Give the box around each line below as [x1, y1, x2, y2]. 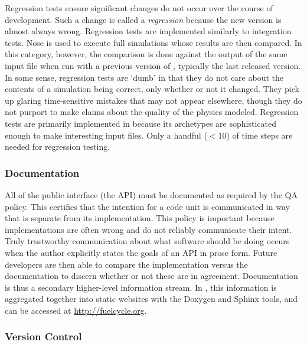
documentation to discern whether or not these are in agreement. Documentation [5, 270, 298, 282]
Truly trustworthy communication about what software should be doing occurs [5, 235, 290, 247]
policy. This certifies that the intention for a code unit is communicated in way [5, 200, 290, 212]
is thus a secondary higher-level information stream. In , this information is [5, 281, 277, 293]
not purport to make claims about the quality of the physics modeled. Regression [5, 106, 299, 118]
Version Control [5, 329, 82, 344]
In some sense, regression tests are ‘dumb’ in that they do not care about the [5, 71, 283, 83]
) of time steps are [226, 129, 293, 141]
